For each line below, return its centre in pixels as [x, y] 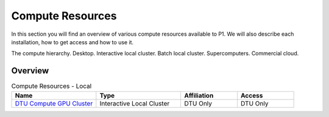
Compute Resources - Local [51, 86]
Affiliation [199, 95]
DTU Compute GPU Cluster [54, 103]
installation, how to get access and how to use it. [73, 42]
